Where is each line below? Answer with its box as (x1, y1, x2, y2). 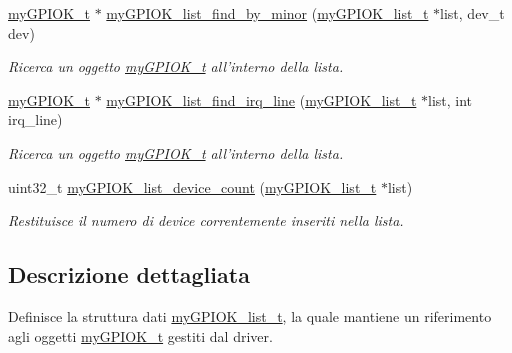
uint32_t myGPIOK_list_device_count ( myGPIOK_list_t (8, 176, 377, 197)
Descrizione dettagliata (8, 259, 250, 290)
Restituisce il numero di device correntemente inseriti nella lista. (8, 210, 404, 231)
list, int (428, 89, 473, 110)
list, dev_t (440, 3, 505, 23)
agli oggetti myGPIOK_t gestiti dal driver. (8, 325, 273, 346)
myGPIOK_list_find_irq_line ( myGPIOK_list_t (106, 89, 417, 110)
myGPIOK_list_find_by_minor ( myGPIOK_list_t (106, 3, 429, 23)
